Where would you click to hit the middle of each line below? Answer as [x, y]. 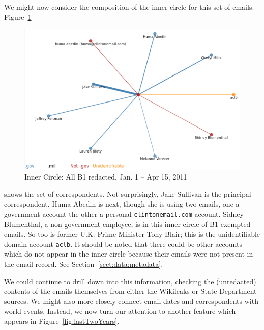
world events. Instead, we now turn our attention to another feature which [120, 311]
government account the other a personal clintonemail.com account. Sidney [124, 213]
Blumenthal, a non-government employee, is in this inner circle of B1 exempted [127, 224]
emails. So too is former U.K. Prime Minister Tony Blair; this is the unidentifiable [132, 234]
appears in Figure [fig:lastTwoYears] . [62, 321]
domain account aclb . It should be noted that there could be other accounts [123, 244]
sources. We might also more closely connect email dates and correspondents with [131, 301]
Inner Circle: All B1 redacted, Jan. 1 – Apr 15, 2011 [106, 177]
